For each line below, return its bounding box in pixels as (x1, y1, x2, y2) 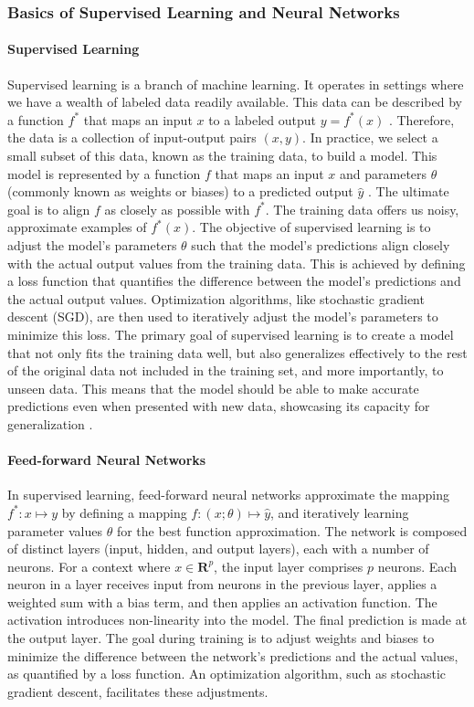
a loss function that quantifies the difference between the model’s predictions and (7, 271, 461, 290)
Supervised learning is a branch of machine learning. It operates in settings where (7, 74, 464, 93)
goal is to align (7, 199, 90, 218)
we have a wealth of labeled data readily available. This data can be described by (7, 92, 462, 111)
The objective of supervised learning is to (199, 217, 431, 237)
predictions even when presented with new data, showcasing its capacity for (7, 396, 430, 416)
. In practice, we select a (302, 128, 438, 147)
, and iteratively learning (270, 502, 409, 522)
